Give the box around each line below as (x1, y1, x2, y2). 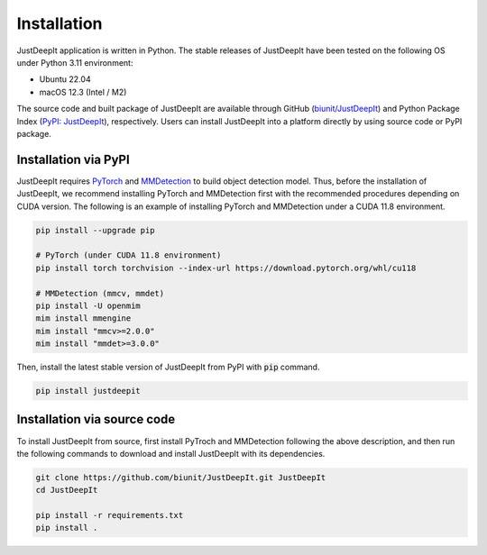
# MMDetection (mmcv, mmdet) (35, 288, 165, 298)
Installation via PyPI (16, 151, 130, 167)
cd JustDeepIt (35, 485, 98, 496)
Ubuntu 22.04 (39, 74, 91, 85)
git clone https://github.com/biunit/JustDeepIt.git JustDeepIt (35, 472, 326, 482)
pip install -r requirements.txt (35, 510, 184, 521)
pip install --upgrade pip (35, 225, 155, 235)
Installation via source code (16, 412, 176, 427)
